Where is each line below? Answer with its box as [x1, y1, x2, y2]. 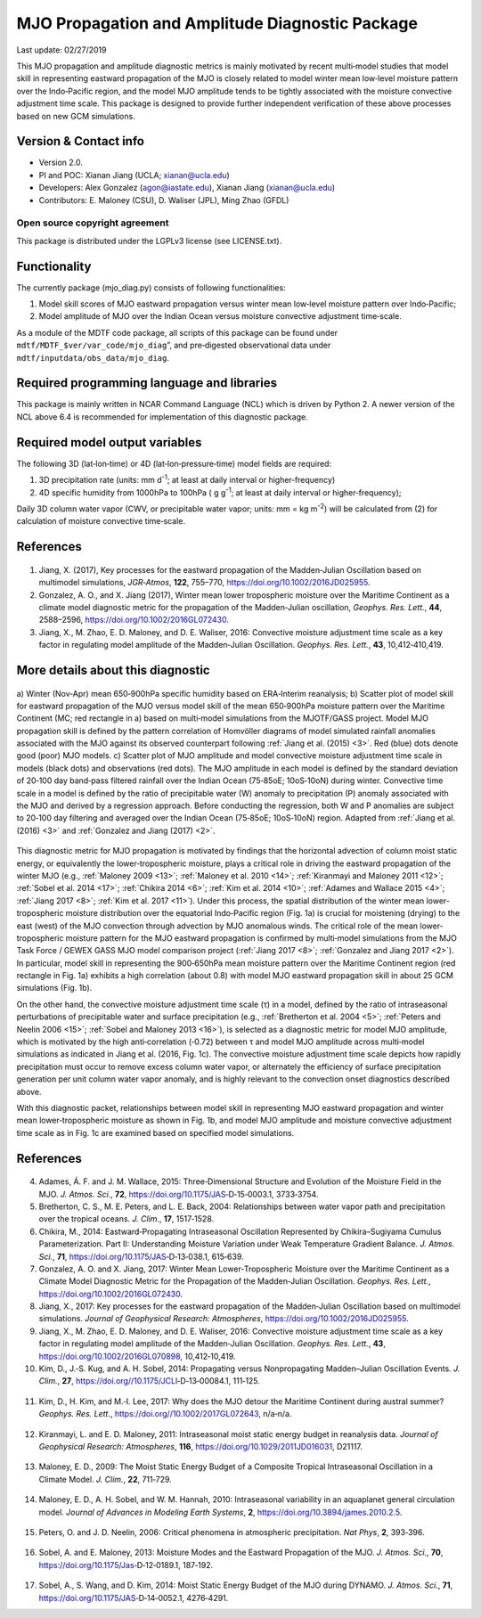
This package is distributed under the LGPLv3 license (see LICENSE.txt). [16, 235, 282, 246]
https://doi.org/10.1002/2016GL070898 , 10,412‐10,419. [38, 1351, 236, 1361]
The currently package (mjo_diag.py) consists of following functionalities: [16, 282, 286, 293]
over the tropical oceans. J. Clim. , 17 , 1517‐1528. [38, 1213, 215, 1224]
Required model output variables [16, 435, 202, 450]
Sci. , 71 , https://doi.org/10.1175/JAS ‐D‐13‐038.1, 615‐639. [38, 1251, 244, 1262]
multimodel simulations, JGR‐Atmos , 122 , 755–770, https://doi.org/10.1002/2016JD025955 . [38, 577, 371, 588]
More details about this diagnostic [16, 662, 210, 677]
